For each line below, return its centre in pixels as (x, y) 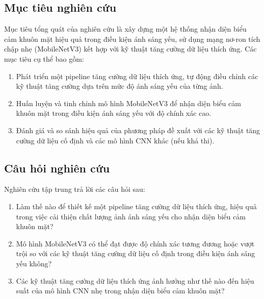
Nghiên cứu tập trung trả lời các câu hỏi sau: (75, 189)
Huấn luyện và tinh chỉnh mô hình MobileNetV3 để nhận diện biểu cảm (128, 103)
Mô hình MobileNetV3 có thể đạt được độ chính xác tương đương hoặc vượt (135, 243)
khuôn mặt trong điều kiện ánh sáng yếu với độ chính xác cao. (114, 113)
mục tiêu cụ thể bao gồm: (44, 58)
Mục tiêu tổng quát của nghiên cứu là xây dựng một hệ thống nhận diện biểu (125, 29)
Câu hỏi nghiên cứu (57, 168)
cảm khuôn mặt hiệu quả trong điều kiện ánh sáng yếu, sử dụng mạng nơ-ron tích (132, 39)
